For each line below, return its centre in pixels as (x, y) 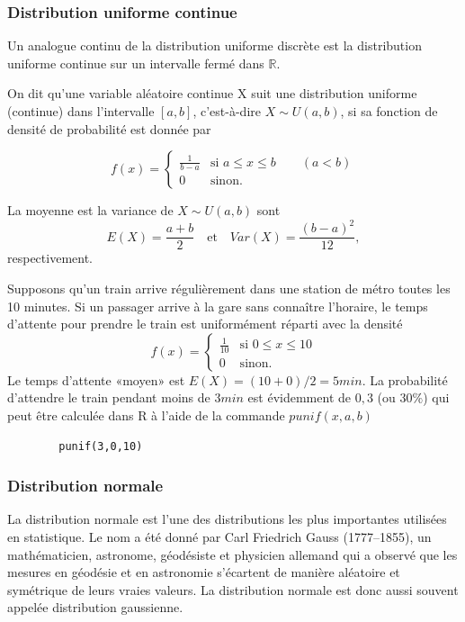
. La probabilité (405, 379)
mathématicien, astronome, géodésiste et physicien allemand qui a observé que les (232, 554)
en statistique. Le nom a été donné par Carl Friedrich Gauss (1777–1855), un (219, 536)
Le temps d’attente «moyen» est (96, 379)
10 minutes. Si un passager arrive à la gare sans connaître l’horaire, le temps (218, 306)
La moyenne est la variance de (90, 210)
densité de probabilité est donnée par (109, 128)
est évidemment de (299, 397)
